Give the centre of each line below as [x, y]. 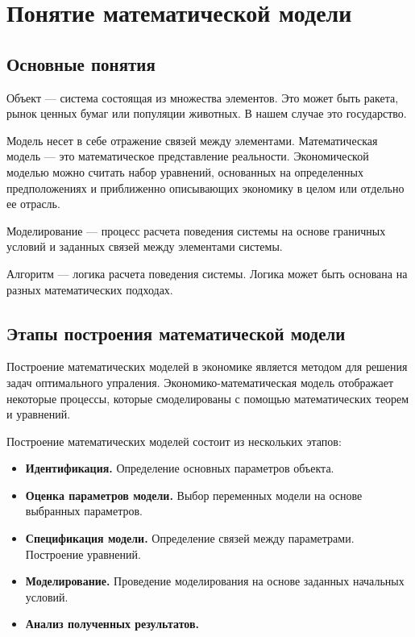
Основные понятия [81, 63]
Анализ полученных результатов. [112, 624]
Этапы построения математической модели [176, 333]
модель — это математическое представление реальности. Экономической [188, 156]
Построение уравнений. [83, 554]
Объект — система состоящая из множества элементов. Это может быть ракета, [203, 97]
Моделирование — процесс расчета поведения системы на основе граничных [196, 230]
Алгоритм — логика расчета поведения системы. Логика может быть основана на [207, 273]
